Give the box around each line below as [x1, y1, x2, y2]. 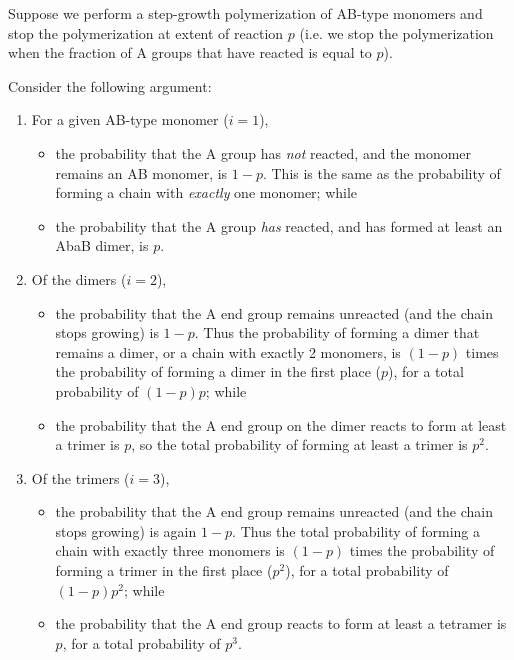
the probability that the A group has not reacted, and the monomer [55, 142, 472, 163]
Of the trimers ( [31, 467, 130, 488]
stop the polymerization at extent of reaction [8, 22, 284, 43]
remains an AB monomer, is [55, 162, 228, 183]
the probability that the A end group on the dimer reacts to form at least [55, 414, 507, 435]
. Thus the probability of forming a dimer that [194, 322, 480, 343]
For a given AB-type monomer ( [31, 109, 229, 130]
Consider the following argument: [8, 75, 212, 96]
